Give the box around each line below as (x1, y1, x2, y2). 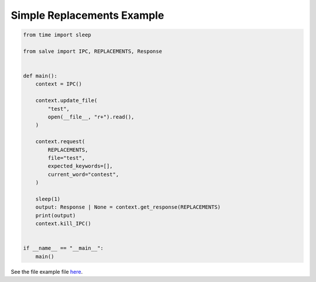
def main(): (23, 73, 58, 79)
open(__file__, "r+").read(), (47, 114, 135, 120)
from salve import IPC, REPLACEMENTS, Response (23, 47, 162, 55)
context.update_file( (35, 97, 98, 104)
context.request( (35, 138, 85, 145)
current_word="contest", (47, 171, 119, 178)
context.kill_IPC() (35, 220, 92, 227)
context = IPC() (35, 81, 82, 87)
